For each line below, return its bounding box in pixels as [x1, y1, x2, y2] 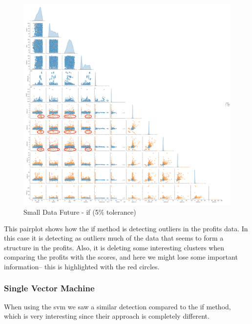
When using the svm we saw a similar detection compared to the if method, [4, 301, 231, 311]
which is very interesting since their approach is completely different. [4, 311, 210, 321]
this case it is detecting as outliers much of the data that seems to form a [4, 233, 224, 243]
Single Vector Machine [4, 282, 95, 294]
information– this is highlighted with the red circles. [4, 261, 160, 271]
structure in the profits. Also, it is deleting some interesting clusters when [4, 242, 225, 252]
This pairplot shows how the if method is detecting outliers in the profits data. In [4, 223, 248, 233]
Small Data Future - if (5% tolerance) [23, 207, 136, 217]
